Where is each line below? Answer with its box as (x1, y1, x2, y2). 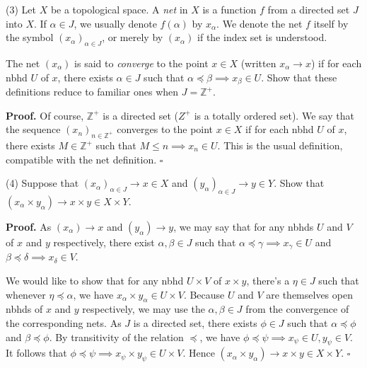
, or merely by (102, 30, 163, 45)
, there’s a (246, 273, 290, 288)
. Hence (182, 345, 215, 360)
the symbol (6, 30, 54, 45)
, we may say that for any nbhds (173, 219, 314, 234)
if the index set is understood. (197, 30, 327, 45)
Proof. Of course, (6, 108, 84, 122)
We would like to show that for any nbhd (6, 273, 184, 288)
